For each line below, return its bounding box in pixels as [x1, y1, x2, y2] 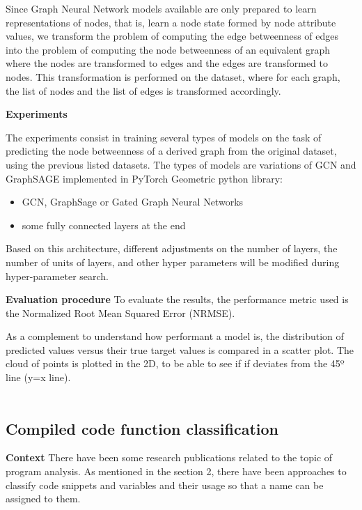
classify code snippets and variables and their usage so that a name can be [6, 477, 324, 492]
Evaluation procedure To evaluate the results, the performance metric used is [6, 292, 349, 307]
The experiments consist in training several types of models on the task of [6, 130, 322, 144]
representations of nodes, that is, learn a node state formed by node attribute [6, 15, 336, 29]
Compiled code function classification [6, 417, 278, 439]
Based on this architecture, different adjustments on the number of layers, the [6, 241, 338, 256]
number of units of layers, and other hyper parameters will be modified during [6, 254, 340, 269]
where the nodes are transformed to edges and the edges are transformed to [6, 56, 329, 70]
